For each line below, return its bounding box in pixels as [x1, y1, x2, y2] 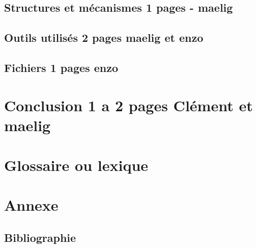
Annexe [4, 194, 59, 215]
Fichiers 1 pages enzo [4, 59, 118, 75]
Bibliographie [4, 230, 76, 245]
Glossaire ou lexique [4, 155, 149, 176]
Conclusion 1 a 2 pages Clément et [4, 94, 253, 115]
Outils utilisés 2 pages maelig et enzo [4, 30, 204, 45]
